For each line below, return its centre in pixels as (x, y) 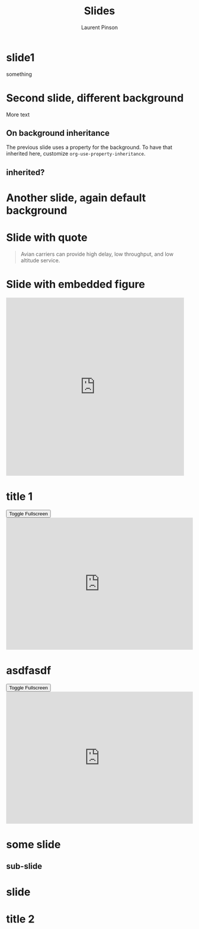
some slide (33, 844)
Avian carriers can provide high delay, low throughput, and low (97, 254)
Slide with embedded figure (76, 285)
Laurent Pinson (99, 27)
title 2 (20, 919)
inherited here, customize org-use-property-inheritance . (76, 154)
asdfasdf (29, 670)
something (19, 74)
